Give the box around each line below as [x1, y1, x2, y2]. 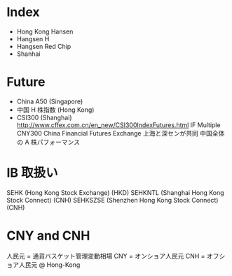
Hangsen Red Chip [16, 42, 71, 50]
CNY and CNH [6, 228, 90, 243]
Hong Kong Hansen [16, 27, 74, 36]
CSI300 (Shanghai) [16, 113, 72, 122]
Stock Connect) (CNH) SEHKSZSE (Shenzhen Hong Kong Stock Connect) [6, 196, 219, 204]
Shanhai [16, 50, 41, 58]
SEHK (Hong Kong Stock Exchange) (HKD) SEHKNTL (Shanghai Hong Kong [6, 188, 225, 196]
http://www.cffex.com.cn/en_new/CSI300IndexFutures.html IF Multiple [16, 120, 221, 129]
